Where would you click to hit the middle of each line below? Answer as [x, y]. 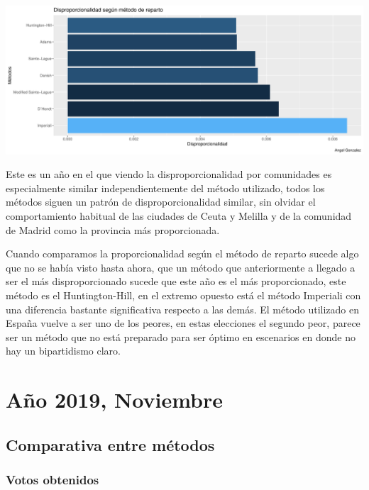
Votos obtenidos [53, 480]
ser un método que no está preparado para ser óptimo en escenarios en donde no [181, 336]
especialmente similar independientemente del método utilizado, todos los [165, 188]
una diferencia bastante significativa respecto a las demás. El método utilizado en [183, 309]
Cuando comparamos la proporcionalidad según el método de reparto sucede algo [182, 254]
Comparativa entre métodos [110, 444]
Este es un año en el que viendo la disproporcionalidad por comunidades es [169, 174]
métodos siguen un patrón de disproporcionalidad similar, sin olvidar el [161, 202]
